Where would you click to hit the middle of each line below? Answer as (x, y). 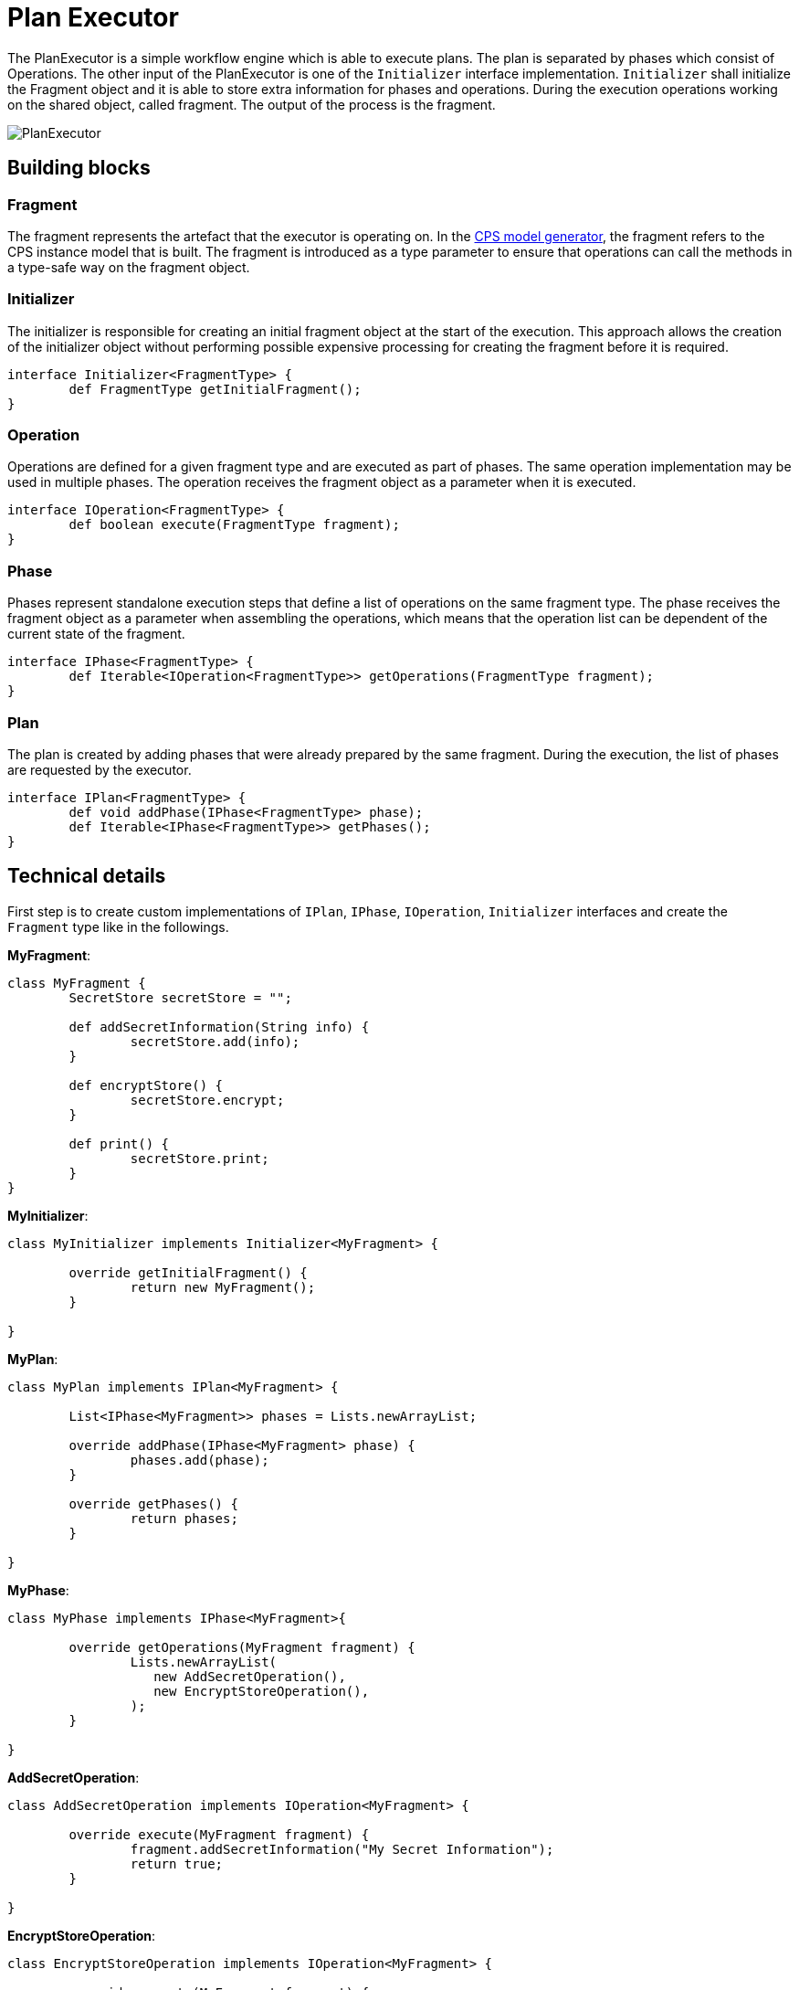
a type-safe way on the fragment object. (129, 267)
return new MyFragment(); (223, 1287)
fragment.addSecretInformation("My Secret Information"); (342, 1849)
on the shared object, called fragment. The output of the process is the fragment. (252, 104)
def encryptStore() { (146, 1085)
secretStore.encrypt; (207, 1100)
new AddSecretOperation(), (250, 1676)
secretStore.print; (200, 1158)
